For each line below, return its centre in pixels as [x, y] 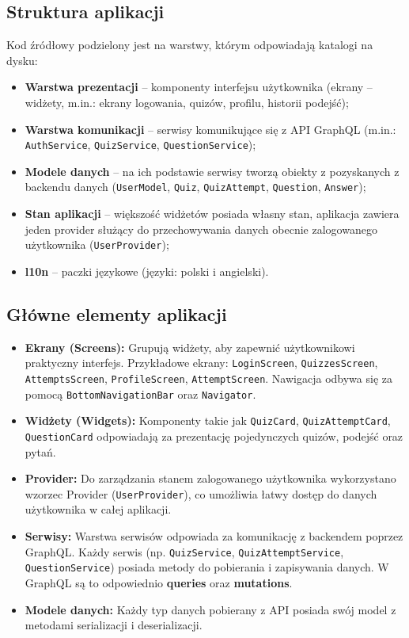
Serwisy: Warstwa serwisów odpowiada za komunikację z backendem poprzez [214, 536]
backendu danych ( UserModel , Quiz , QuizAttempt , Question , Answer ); [195, 187]
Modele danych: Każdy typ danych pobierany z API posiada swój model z [210, 609]
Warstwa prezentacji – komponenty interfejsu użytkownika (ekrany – [199, 87]
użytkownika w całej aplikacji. [98, 509]
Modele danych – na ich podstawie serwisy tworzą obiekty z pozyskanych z [212, 171]
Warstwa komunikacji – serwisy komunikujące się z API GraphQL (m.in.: [210, 129]
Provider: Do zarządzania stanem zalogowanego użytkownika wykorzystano [210, 478]
